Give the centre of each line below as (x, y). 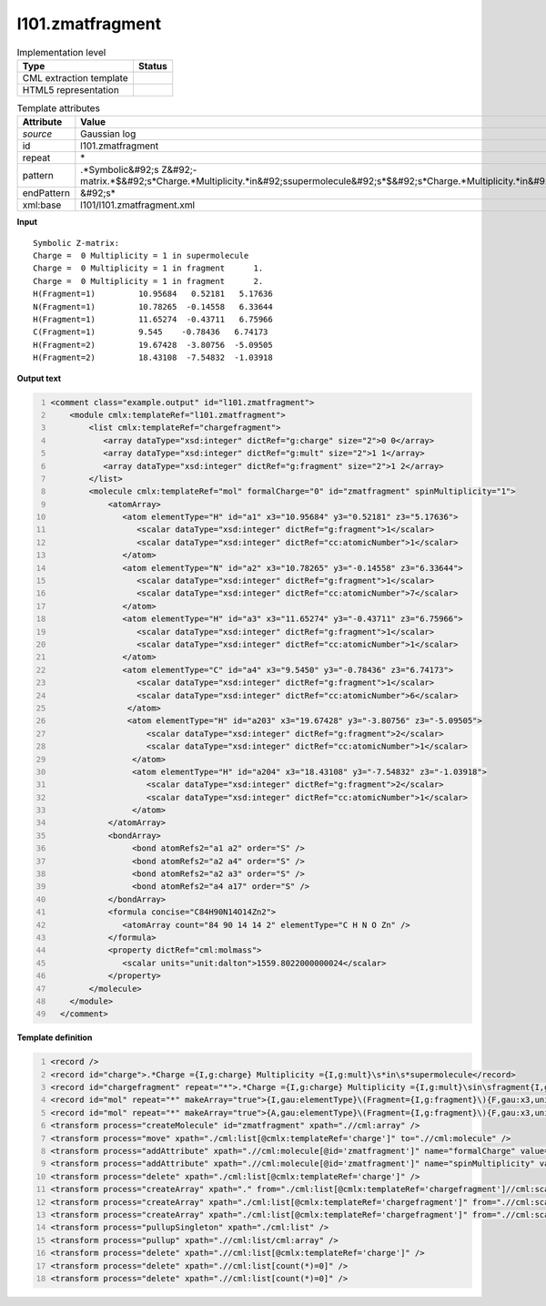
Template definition (55, 1037)
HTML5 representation (71, 89)
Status (152, 66)
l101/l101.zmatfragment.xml (138, 205)
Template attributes (58, 108)
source (37, 134)
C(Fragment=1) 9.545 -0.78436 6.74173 (151, 332)
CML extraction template (75, 77)
